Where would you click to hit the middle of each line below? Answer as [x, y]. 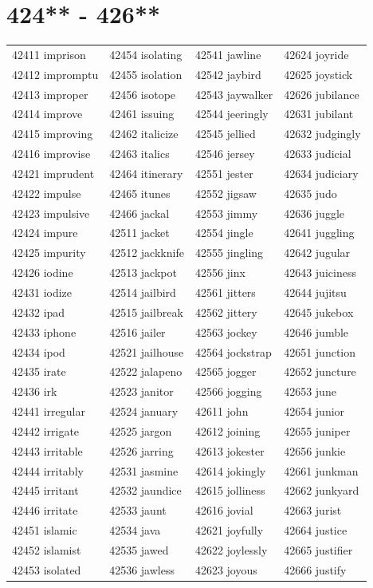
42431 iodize [42, 292]
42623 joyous [226, 569]
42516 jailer [137, 331]
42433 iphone [44, 331]
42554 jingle [224, 233]
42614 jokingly [230, 470]
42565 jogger [226, 371]
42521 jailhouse [147, 351]
